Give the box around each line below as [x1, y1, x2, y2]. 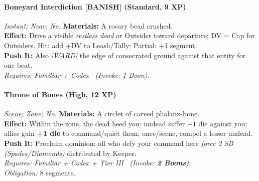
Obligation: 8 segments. [4, 167, 76, 177]
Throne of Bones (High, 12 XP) [4, 89, 116, 99]
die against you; [198, 118, 247, 128]
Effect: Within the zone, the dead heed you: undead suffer [4, 118, 185, 128]
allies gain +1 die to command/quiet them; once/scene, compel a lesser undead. [4, 128, 253, 138]
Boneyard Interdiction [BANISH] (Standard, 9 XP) [4, 1, 186, 12]
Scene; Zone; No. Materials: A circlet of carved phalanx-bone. [4, 108, 200, 119]
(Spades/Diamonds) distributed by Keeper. [4, 147, 137, 158]
